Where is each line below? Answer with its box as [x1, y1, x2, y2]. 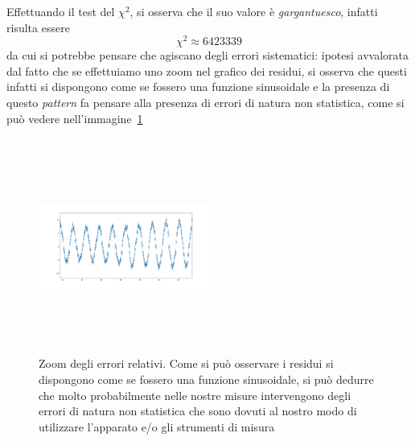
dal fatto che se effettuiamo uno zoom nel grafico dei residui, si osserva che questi [6, 62, 407, 79]
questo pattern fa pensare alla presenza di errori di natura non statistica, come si [6, 94, 405, 111]
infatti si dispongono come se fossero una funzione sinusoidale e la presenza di [6, 78, 390, 95]
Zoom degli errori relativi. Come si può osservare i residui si [39, 355, 334, 372]
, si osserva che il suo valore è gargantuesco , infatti [129, 3, 378, 19]
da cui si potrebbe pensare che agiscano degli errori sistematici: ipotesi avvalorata [6, 47, 409, 64]
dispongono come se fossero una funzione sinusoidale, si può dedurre [39, 371, 374, 388]
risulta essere [6, 19, 70, 35]
